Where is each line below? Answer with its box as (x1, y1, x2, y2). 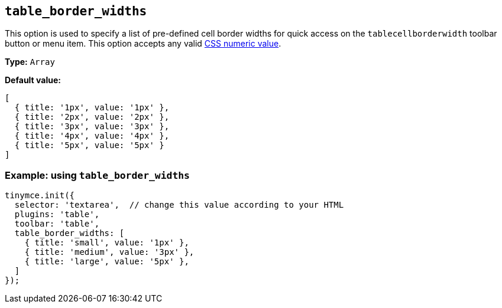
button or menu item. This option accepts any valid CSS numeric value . (5, 38, 281, 49)
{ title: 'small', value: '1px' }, (24, 238, 189, 248)
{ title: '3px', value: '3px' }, (14, 122, 170, 132)
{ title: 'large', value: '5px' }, (24, 257, 189, 267)
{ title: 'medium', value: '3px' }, (24, 247, 195, 257)
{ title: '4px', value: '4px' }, (14, 131, 170, 141)
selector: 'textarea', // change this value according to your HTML (14, 200, 344, 210)
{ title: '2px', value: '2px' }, (14, 112, 170, 122)
